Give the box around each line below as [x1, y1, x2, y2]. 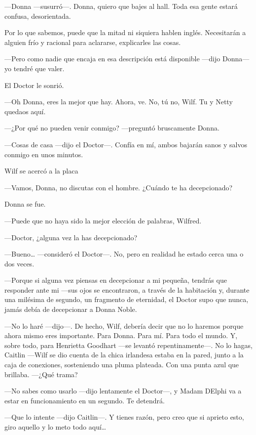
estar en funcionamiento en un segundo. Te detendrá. [4, 395, 165, 405]
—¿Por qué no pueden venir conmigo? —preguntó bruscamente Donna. [4, 123, 219, 133]
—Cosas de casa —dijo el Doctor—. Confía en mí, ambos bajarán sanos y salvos [4, 139, 248, 149]
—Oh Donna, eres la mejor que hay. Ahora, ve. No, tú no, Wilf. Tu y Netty [4, 96, 233, 107]
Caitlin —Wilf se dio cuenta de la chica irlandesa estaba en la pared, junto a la [4, 349, 244, 360]
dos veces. [4, 258, 35, 268]
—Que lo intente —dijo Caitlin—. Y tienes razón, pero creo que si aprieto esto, [4, 412, 244, 422]
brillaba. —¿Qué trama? [4, 369, 78, 379]
